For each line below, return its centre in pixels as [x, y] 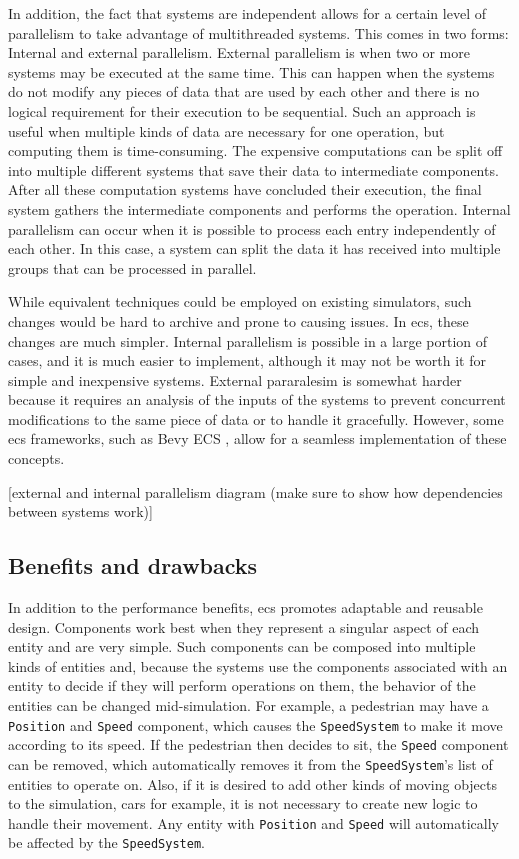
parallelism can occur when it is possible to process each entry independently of [252, 228]
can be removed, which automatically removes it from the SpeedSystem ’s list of [250, 763]
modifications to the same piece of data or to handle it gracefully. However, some [256, 418]
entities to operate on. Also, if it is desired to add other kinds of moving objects [253, 783]
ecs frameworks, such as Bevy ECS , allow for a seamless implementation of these [257, 438]
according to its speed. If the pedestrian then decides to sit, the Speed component [258, 744]
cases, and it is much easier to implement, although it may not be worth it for [247, 360]
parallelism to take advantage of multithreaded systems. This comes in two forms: [258, 32]
